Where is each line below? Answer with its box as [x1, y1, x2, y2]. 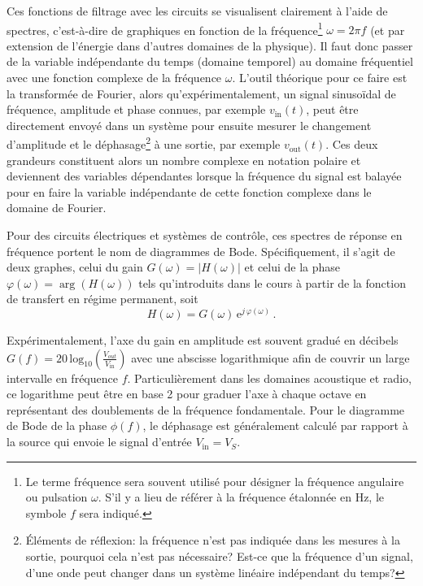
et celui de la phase [244, 258, 341, 276]
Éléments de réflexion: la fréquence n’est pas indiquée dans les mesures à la [25, 532, 400, 549]
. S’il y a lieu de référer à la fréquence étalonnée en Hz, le [98, 488, 385, 506]
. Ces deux [325, 136, 378, 153]
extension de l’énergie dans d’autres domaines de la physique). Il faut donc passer [7, 37, 413, 54]
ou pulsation [25, 488, 88, 506]
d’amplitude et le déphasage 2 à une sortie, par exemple [7, 133, 281, 153]
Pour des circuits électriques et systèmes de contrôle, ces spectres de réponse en [7, 227, 403, 244]
